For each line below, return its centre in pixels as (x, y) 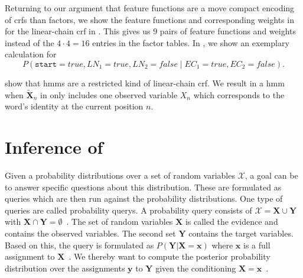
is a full (257, 245)
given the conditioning (196, 268)
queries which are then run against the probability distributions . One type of (144, 198)
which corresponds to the (239, 94)
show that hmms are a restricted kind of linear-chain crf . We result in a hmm (145, 83)
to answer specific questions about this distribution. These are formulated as (143, 187)
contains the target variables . (241, 233)
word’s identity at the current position (74, 106)
